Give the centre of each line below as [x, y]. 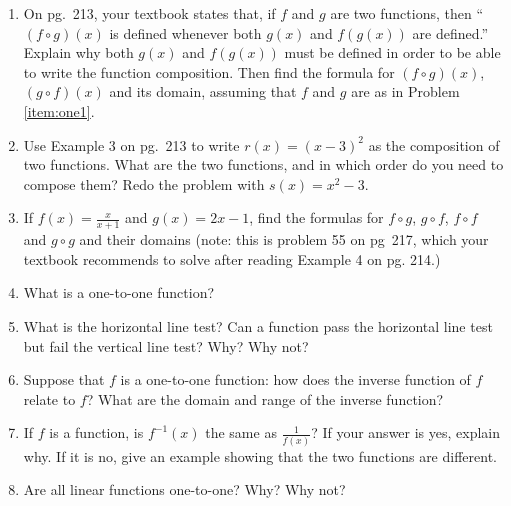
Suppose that [64, 379]
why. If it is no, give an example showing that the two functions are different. [260, 455]
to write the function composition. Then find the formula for [209, 71]
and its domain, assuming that [203, 91]
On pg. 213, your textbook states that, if [149, 13]
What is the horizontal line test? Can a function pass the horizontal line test [258, 325]
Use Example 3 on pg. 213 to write [131, 144]
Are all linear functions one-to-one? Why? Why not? [184, 489]
